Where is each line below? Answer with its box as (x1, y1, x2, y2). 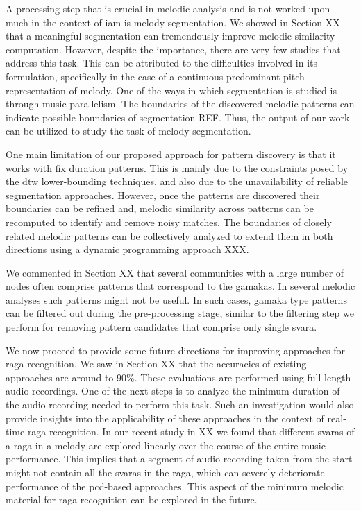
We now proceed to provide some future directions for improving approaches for (6, 343, 346, 357)
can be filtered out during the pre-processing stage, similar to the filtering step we (6, 306, 354, 320)
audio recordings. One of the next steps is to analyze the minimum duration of (6, 383, 340, 398)
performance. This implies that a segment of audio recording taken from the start (6, 451, 353, 466)
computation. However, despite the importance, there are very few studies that (6, 42, 341, 56)
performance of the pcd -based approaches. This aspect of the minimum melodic (6, 478, 344, 493)
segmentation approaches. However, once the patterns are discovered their (6, 187, 320, 202)
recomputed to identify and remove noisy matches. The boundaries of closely (6, 214, 332, 229)
